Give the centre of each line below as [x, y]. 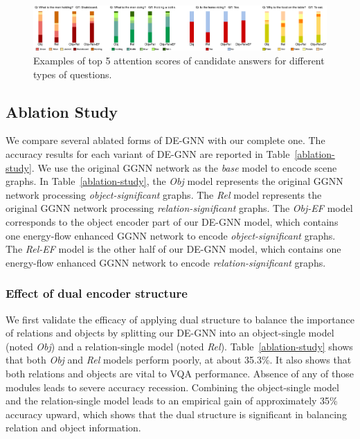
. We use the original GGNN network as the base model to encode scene [184, 167]
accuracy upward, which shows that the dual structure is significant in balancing [176, 414]
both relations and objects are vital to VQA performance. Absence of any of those [180, 373]
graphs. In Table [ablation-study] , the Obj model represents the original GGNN [174, 181]
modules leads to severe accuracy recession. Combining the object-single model [172, 387]
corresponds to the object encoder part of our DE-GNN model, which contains [172, 222]
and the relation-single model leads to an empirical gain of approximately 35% [172, 401]
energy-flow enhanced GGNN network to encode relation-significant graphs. [166, 262]
